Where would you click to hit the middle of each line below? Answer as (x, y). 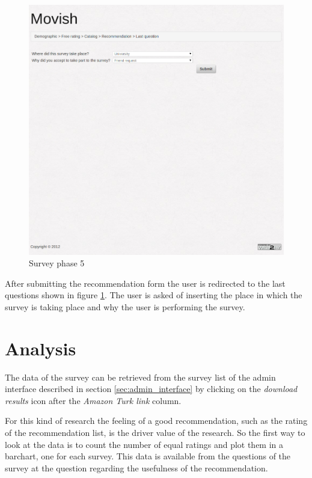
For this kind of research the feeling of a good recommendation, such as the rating (156, 421)
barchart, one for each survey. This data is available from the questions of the (148, 456)
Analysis (41, 348)
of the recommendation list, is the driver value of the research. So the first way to (155, 433)
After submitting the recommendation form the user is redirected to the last (145, 283)
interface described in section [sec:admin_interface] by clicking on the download (151, 389)
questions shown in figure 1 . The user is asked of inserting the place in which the (154, 295)
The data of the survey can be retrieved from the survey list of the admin (140, 377)
